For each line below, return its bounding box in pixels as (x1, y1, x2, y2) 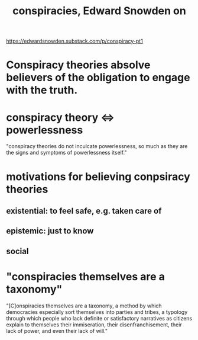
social (6, 246, 29, 256)
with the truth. (6, 84, 78, 97)
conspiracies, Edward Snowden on (12, 4, 186, 18)
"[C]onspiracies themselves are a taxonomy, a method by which (6, 302, 162, 309)
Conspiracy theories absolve (6, 58, 151, 72)
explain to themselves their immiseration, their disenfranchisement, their (6, 321, 182, 328)
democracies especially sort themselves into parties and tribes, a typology (6, 308, 188, 315)
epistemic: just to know (6, 226, 94, 236)
